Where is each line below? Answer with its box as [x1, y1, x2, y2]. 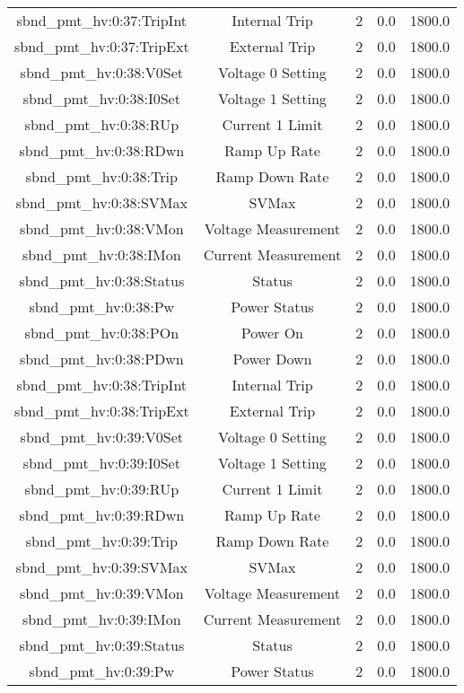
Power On [241, 322, 303, 343]
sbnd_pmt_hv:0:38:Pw [29, 296, 175, 317]
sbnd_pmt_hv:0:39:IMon [22, 609, 181, 629]
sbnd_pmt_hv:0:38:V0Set [20, 62, 184, 83]
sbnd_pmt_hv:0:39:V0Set [20, 426, 184, 447]
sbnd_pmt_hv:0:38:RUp [24, 114, 179, 135]
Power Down [232, 348, 312, 369]
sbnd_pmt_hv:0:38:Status [19, 270, 185, 291]
